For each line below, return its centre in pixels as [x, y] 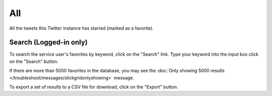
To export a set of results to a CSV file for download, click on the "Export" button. [94, 87]
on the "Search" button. [34, 61]
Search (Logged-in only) [49, 42]
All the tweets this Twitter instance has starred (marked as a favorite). [81, 28]
